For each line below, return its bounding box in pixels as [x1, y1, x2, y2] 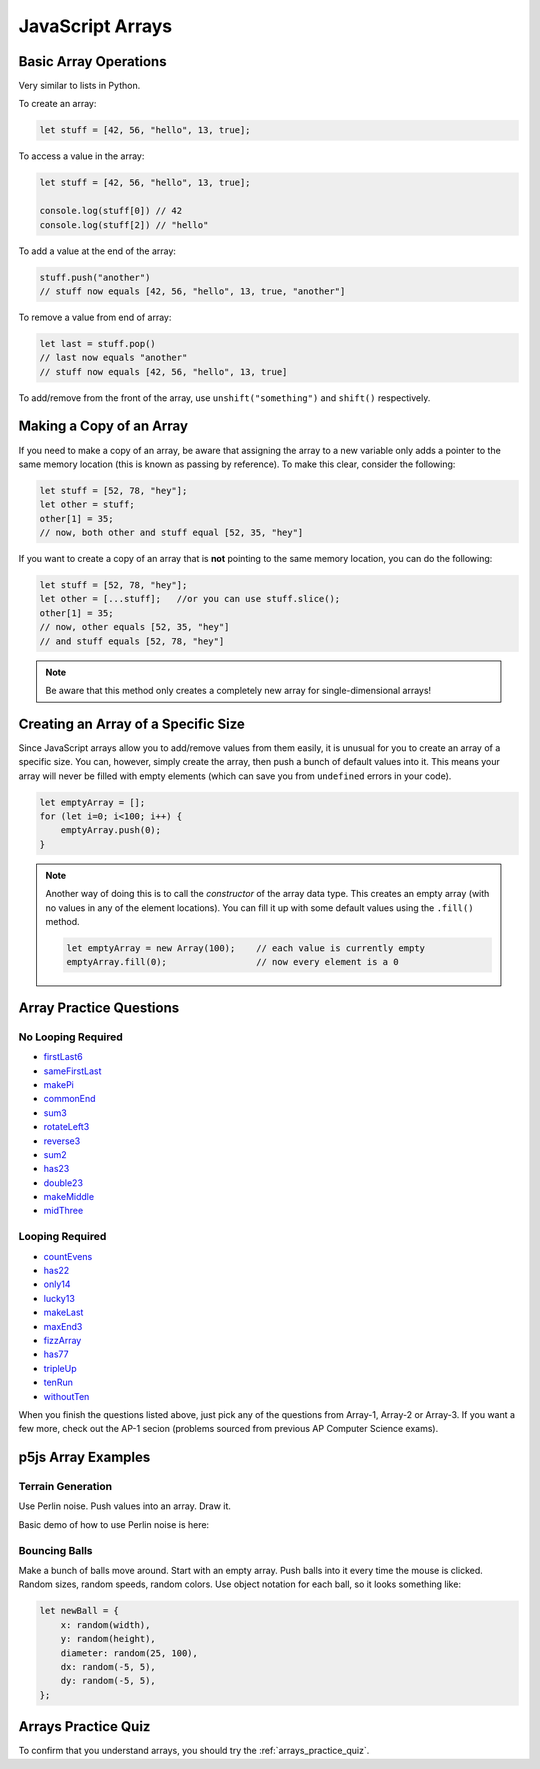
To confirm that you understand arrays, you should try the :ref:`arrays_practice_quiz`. [18, 1745, 370, 1757]
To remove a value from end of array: [18, 311, 172, 323]
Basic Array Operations [18, 53, 167, 70]
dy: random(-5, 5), [60, 1675, 157, 1687]
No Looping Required [18, 1030, 124, 1044]
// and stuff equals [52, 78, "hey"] [39, 635, 225, 647]
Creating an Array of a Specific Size [18, 715, 245, 732]
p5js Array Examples [18, 1449, 151, 1466]
